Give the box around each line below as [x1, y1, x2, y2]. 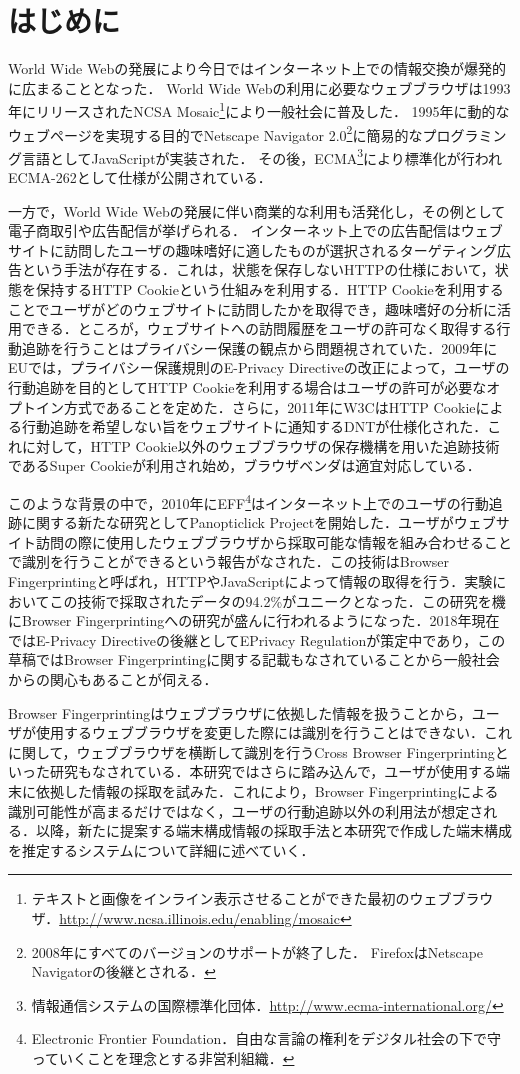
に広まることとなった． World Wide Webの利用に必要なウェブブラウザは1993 [8, 77, 511, 98]
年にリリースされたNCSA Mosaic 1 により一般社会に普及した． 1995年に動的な [8, 98, 510, 121]
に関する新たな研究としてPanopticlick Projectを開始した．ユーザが [21, 512, 454, 533]
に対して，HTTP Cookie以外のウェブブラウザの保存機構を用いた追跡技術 [21, 435, 500, 456]
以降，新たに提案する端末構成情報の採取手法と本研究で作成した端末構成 [35, 820, 512, 841]
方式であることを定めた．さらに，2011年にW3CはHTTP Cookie [63, 396, 476, 417]
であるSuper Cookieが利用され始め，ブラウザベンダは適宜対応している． [8, 455, 481, 476]
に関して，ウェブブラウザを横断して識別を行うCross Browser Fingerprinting [8, 741, 495, 762]
